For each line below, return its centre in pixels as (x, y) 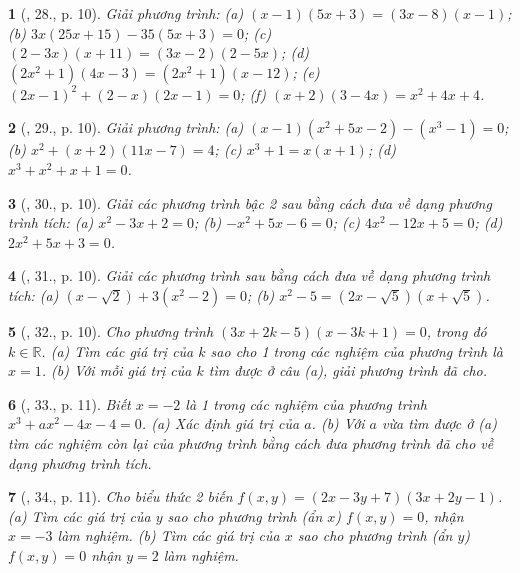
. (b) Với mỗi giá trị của (116, 370)
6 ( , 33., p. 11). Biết (69, 403)
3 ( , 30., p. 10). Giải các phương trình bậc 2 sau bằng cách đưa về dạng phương (250, 202)
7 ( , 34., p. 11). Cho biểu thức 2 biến (120, 496)
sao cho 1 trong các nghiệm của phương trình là (356, 350)
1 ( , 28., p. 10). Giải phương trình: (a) (126, 13)
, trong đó (456, 330)
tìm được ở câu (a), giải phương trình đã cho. (348, 370)
